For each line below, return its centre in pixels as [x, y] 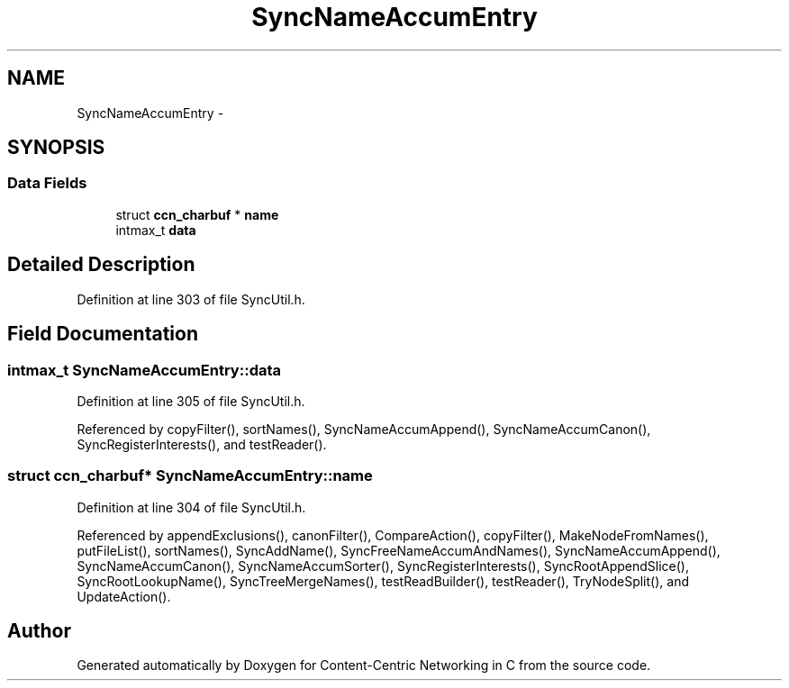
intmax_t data [156, 230]
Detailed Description [101, 265]
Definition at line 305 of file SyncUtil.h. [191, 401]
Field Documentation [103, 334]
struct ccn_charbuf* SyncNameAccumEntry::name [190, 476]
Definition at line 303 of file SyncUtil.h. [191, 299]
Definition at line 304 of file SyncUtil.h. [191, 507]
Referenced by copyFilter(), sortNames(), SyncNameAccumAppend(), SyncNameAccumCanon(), [364, 429]
